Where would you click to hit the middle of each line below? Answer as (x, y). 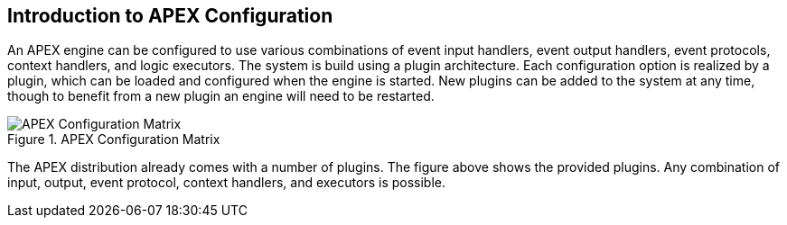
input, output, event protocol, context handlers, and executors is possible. (227, 183)
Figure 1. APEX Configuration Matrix (114, 139)
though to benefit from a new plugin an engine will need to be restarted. (221, 96)
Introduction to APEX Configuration (170, 16)
